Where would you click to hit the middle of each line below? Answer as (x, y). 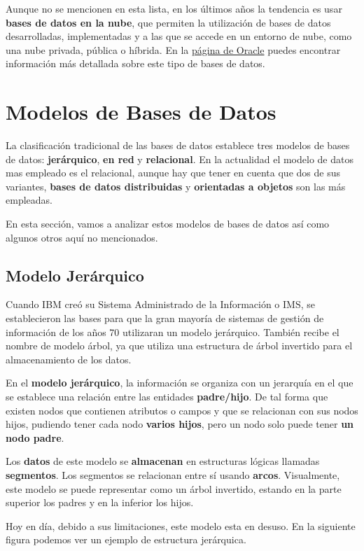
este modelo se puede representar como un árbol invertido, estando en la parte (174, 488)
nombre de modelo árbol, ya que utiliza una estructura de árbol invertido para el (179, 346)
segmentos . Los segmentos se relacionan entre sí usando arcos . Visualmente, (173, 474)
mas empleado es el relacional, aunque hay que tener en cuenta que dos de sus (173, 173)
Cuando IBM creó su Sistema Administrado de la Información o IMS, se (160, 304)
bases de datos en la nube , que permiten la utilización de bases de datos (168, 22)
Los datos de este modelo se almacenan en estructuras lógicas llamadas (163, 461)
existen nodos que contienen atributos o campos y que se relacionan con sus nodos (182, 410)
